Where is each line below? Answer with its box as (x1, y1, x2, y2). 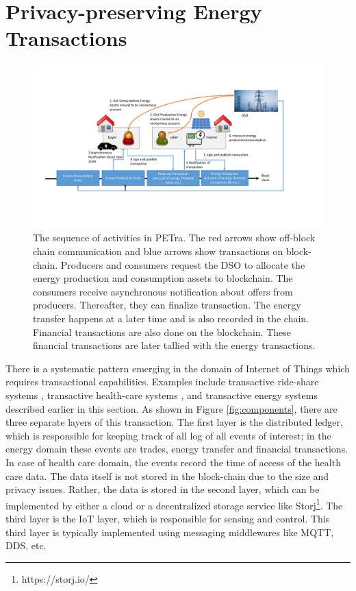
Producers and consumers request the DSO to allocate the (60, 257, 305, 272)
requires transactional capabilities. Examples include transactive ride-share (5, 374, 319, 389)
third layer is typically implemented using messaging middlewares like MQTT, (5, 524, 334, 539)
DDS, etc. (5, 538, 47, 553)
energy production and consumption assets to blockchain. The (33, 271, 293, 285)
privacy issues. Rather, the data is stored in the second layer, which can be (5, 482, 320, 496)
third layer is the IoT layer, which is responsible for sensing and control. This (5, 511, 330, 525)
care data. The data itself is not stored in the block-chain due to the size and (5, 468, 329, 483)
